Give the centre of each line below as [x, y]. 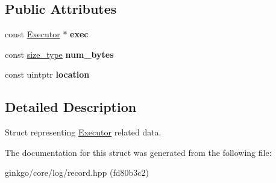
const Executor [33, 34]
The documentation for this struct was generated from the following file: [138, 152]
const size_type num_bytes [59, 54]
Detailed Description [71, 107]
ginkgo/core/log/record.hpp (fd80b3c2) [77, 172]
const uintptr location [47, 74]
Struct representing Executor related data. [83, 132]
